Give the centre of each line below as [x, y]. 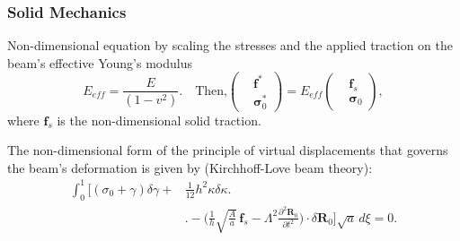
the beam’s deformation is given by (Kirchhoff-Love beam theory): [190, 167]
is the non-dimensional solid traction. [159, 120]
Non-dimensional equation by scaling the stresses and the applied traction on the [230, 45]
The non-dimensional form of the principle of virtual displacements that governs [228, 150]
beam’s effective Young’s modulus [100, 62]
